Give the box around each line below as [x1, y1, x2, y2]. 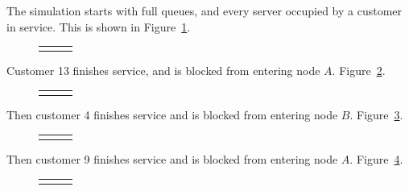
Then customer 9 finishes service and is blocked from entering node [6, 151, 338, 168]
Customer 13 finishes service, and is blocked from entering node [6, 62, 320, 79]
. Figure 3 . [349, 106, 403, 123]
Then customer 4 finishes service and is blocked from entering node [6, 106, 338, 123]
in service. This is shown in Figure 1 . [6, 18, 191, 35]
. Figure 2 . [332, 62, 386, 79]
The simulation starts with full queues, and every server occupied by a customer [6, 2, 403, 19]
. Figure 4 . [349, 151, 403, 168]
